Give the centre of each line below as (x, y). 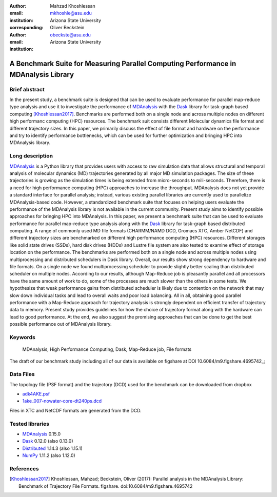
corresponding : (26, 28)
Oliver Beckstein (67, 28)
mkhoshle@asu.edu (71, 13)
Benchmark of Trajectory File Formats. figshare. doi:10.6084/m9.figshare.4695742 (106, 486)
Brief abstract (27, 89)
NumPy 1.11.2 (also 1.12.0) (49, 455)
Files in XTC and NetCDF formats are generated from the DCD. (75, 410)
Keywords (22, 337)
